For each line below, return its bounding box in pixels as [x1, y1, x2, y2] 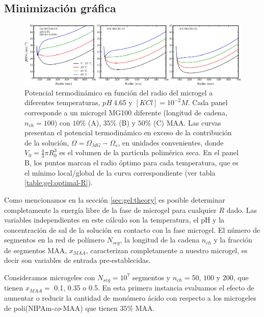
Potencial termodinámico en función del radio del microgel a [24, 87, 213, 97]
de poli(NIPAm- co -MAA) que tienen [4, 302, 118, 313]
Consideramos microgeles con [4, 272, 95, 282]
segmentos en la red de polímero [4, 234, 104, 245]
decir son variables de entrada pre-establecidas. [4, 255, 151, 265]
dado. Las [226, 204, 257, 215]
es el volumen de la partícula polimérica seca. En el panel [59, 147, 239, 158]
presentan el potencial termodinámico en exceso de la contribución [24, 127, 232, 138]
